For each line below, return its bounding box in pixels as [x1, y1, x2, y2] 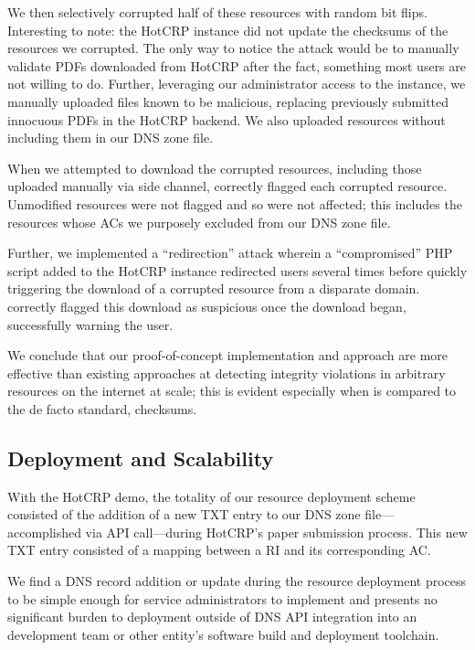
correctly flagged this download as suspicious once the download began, [7, 296, 406, 315]
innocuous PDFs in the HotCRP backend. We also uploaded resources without [7, 110, 446, 129]
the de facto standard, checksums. [7, 399, 197, 418]
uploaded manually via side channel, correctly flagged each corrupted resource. [7, 176, 448, 196]
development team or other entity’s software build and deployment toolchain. [7, 624, 439, 644]
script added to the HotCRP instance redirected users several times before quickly [7, 261, 468, 280]
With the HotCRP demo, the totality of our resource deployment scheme [7, 486, 416, 506]
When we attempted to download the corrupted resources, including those [7, 158, 422, 177]
